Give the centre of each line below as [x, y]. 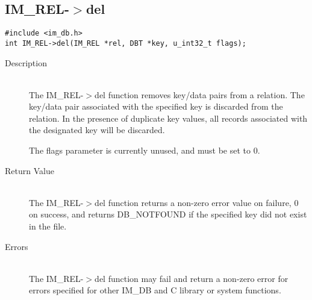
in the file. [48, 226]
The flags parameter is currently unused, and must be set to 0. [145, 150]
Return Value [30, 170]
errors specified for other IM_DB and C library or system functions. [155, 290]
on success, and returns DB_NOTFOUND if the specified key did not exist [168, 214]
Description [26, 62]
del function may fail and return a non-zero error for [192, 278]
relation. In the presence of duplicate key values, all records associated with [168, 118]
